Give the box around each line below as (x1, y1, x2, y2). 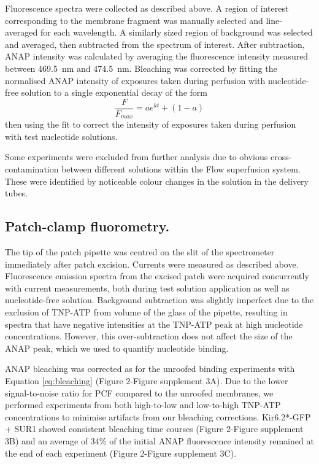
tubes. (5, 187, 28, 199)
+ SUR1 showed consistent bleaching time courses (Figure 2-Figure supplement (5, 422, 304, 435)
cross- (270, 150, 292, 163)
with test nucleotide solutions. (5, 130, 118, 142)
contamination (5, 163, 59, 176)
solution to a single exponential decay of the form (21, 86, 208, 99)
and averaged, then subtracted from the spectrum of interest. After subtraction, (5, 37, 305, 50)
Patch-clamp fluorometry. (5, 217, 170, 236)
